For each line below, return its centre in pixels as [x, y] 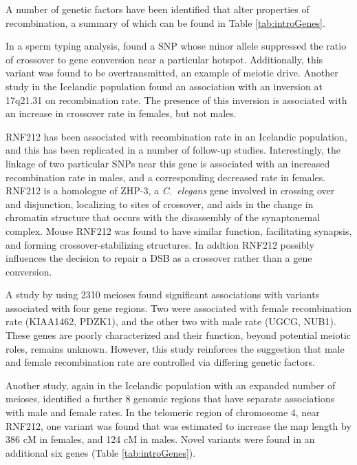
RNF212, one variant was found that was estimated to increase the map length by [178, 425]
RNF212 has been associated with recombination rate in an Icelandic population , [176, 136]
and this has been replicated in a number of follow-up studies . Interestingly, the [173, 150]
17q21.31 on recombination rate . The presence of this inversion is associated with [176, 100]
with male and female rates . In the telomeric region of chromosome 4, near [163, 412]
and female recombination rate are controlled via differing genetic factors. [160, 362]
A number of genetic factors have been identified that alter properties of [158, 9]
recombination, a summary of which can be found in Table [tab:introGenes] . [165, 22]
